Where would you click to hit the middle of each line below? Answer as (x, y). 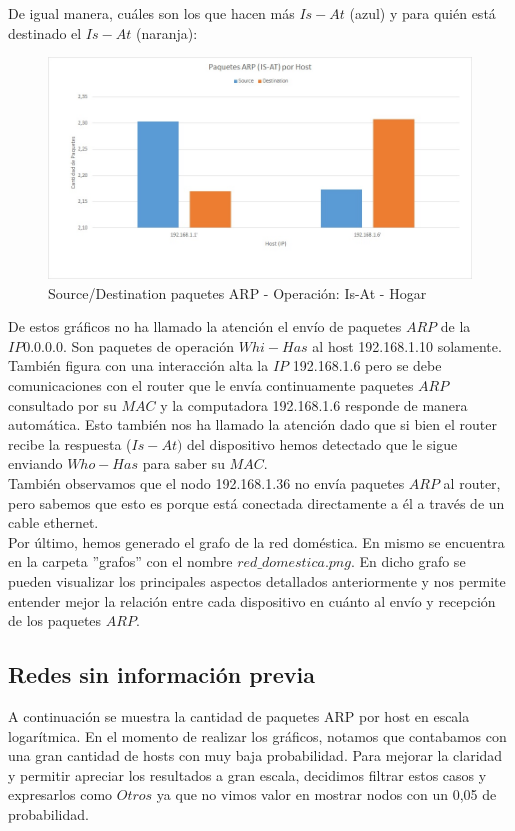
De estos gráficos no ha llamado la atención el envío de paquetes (205, 326)
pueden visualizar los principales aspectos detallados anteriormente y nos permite (257, 580)
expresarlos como (60, 794)
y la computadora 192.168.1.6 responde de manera (314, 404)
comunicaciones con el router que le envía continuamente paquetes (211, 384)
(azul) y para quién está (422, 13)
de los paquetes (55, 620)
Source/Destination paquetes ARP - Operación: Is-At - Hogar (237, 292)
